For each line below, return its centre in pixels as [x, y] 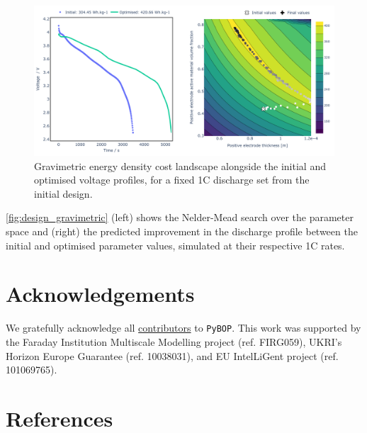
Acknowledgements [100, 294]
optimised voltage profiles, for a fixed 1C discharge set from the [172, 180]
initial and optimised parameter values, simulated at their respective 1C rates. [175, 245]
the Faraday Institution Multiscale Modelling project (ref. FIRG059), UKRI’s [174, 341]
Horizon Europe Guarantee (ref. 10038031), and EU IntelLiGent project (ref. [172, 355]
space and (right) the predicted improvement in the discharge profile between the [182, 231]
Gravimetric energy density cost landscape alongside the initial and [180, 165]
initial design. [63, 193]
